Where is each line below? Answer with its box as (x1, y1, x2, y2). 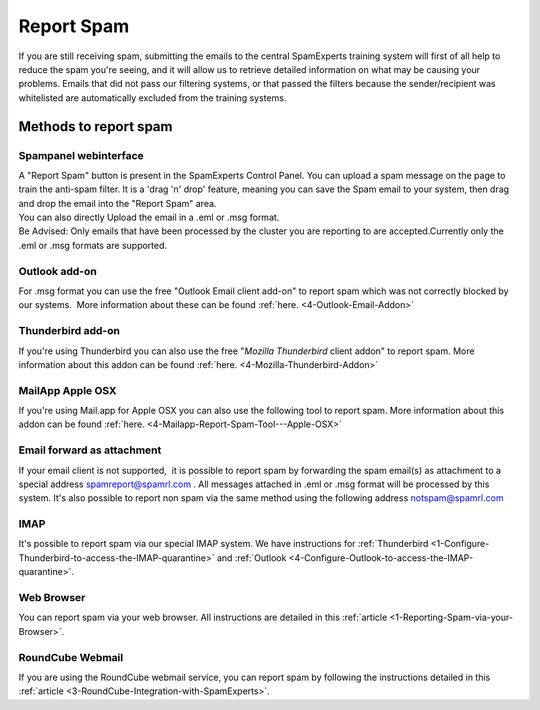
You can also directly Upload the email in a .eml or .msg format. (18, 211, 280, 224)
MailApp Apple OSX (18, 383, 117, 397)
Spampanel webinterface (18, 148, 144, 162)
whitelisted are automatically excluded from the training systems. (18, 91, 287, 104)
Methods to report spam (18, 118, 173, 135)
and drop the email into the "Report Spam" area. (18, 197, 217, 209)
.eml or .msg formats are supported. (18, 239, 168, 251)
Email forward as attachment (18, 443, 162, 457)
